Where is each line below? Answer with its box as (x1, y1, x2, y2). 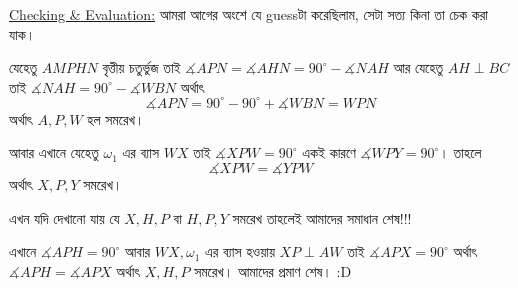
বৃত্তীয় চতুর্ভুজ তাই (102, 57, 181, 78)
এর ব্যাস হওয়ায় (204, 241, 275, 262)
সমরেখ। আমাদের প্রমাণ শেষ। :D (194, 260, 352, 281)
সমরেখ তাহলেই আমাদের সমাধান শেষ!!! (232, 207, 412, 228)
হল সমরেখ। (87, 108, 145, 129)
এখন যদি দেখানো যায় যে (9, 207, 120, 228)
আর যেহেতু (393, 57, 444, 78)
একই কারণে (302, 142, 356, 163)
